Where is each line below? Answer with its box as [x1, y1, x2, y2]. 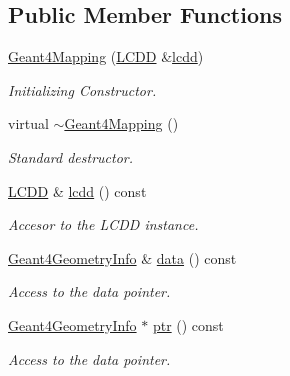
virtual [8, 113, 49, 134]
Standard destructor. [8, 146, 134, 167]
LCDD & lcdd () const [8, 180, 147, 201]
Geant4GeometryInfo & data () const [8, 247, 237, 268]
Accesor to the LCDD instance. [8, 214, 199, 235]
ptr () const [152, 314, 224, 335]
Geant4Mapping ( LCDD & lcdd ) [8, 46, 204, 67]
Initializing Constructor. [8, 79, 157, 100]
